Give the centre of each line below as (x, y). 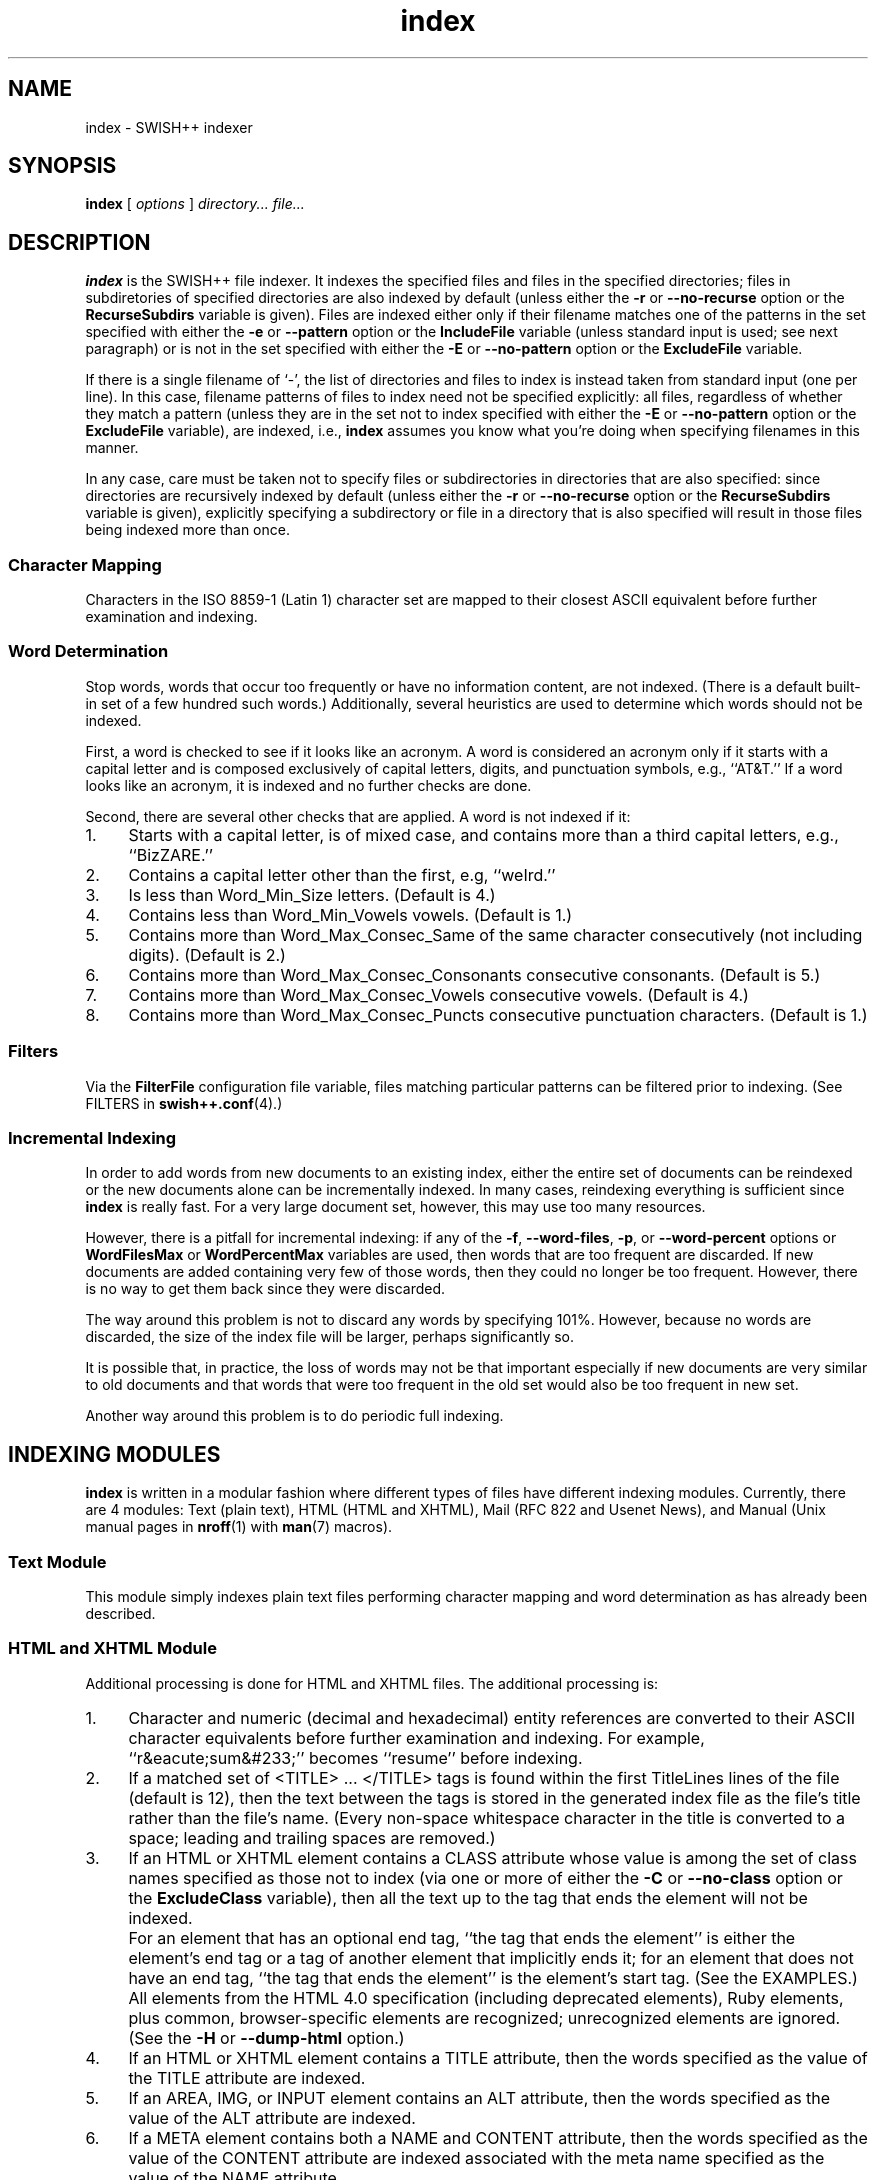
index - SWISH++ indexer (169, 127)
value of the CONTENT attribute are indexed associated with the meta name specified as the (476, 2157)
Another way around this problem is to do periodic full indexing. (294, 1416)
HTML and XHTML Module (112, 1648)
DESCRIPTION (79, 242)
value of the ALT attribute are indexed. (272, 2117)
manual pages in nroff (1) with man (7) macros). (239, 1527)
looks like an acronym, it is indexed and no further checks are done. (308, 785)
